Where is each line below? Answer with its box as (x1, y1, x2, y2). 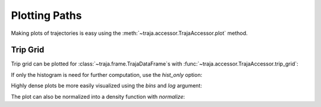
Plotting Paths (11, 9, 82, 22)
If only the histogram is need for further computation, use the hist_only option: (11, 71, 202, 78)
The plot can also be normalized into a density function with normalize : (11, 93, 185, 100)
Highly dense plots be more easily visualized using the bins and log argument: (11, 82, 202, 89)
